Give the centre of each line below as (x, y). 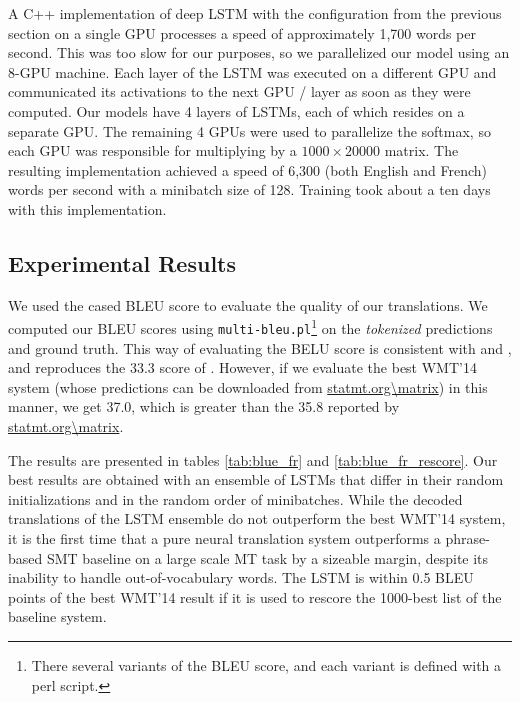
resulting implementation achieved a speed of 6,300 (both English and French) (248, 169)
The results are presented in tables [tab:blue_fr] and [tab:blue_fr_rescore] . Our (253, 459)
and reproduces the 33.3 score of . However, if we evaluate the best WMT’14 (242, 367)
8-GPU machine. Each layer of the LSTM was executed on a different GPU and (252, 71)
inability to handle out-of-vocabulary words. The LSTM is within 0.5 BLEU (241, 577)
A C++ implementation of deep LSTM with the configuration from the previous (255, 13)
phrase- (467, 537)
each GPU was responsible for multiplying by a (152, 150)
